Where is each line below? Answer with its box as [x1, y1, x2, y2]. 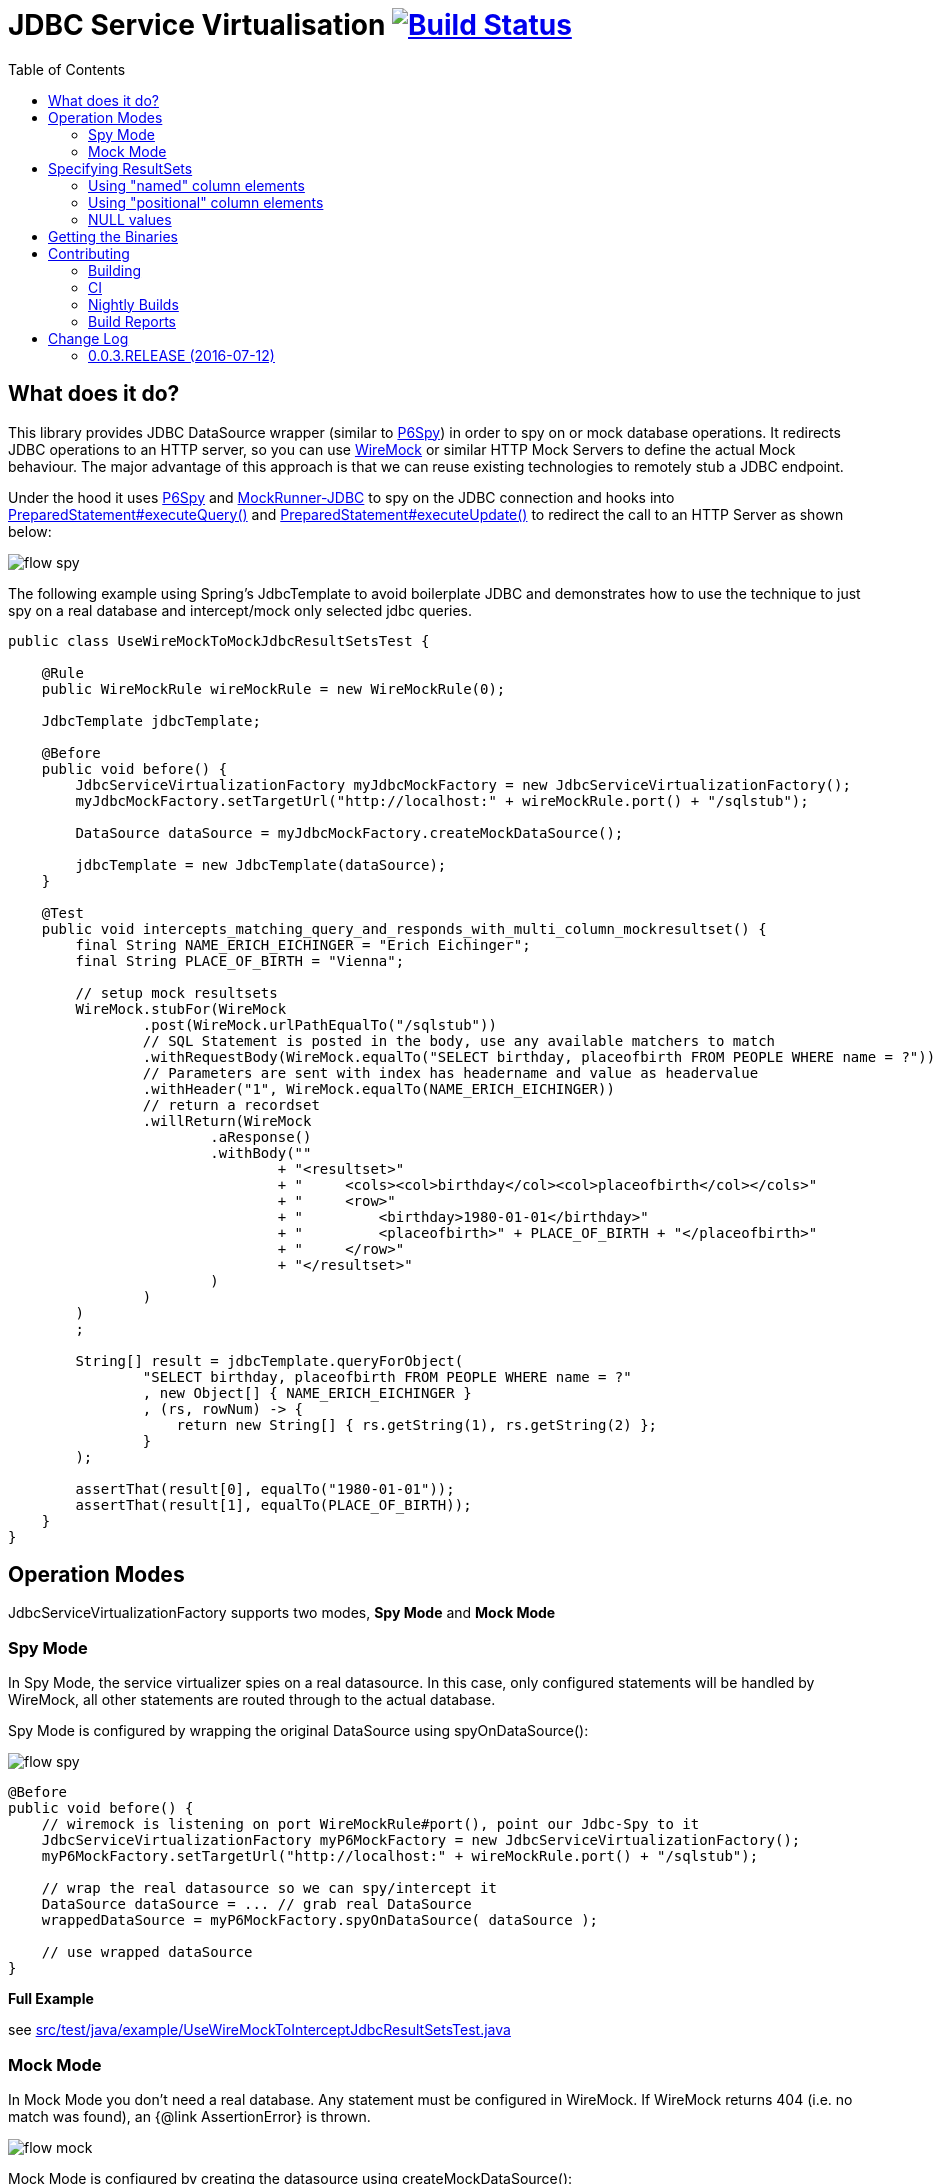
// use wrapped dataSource [41, 1944, 253, 1961]
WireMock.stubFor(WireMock [75, 1000, 287, 1017]
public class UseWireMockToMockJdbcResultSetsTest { [8, 632, 430, 649]
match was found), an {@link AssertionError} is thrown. [8, 2107, 371, 2125]
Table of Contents [8, 60, 126, 78]
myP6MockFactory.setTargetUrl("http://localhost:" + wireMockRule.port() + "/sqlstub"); [41, 1848, 759, 1865]
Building [88, 261, 142, 279]
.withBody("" [210, 1144, 312, 1161]
